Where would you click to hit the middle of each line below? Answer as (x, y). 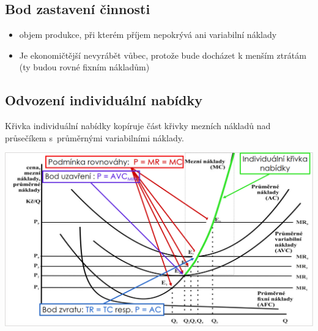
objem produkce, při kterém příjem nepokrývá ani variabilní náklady (148, 35)
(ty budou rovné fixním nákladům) (84, 67)
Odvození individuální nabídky (104, 100)
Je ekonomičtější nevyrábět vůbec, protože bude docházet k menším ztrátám (163, 55)
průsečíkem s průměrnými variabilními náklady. (94, 137)
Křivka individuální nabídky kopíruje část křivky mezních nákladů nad (138, 126)
